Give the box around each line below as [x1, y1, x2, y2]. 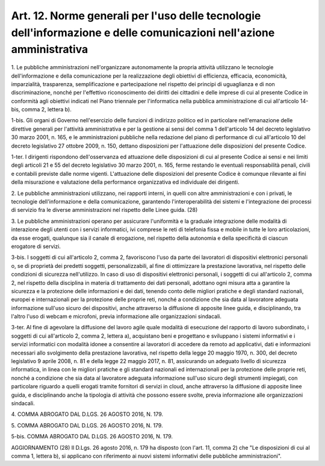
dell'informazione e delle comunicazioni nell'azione [11, 26, 275, 39]
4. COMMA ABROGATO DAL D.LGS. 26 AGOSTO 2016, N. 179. [11, 411, 164, 418]
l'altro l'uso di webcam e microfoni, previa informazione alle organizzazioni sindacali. [11, 313, 222, 320]
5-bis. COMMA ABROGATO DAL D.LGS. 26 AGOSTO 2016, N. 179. [11, 433, 173, 440]
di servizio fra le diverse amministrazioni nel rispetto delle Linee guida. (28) [11, 207, 198, 214]
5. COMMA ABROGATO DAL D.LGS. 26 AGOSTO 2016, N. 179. [11, 421, 163, 429]
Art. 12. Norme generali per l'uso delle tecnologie [11, 9, 261, 22]
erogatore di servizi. [11, 243, 61, 250]
